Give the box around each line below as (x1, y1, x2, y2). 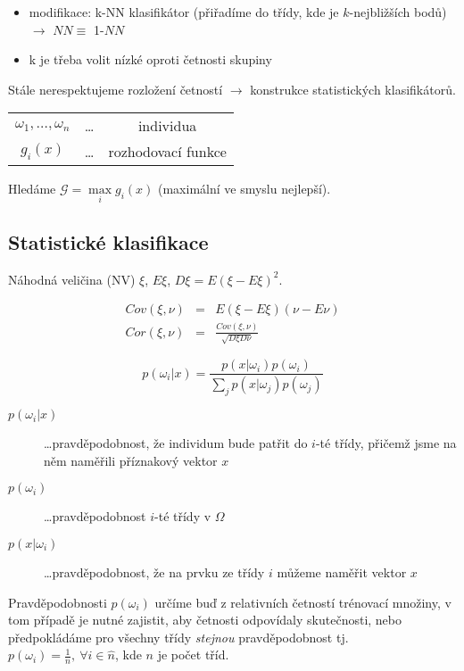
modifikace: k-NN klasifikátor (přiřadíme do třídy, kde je (29, 3, 339, 21)
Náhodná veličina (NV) (8, 269, 136, 288)
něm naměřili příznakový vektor (44, 451, 218, 469)
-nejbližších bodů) (349, 3, 447, 21)
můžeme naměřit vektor (277, 562, 407, 581)
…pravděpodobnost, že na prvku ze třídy (44, 562, 265, 581)
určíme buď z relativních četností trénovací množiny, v (154, 592, 452, 611)
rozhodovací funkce (108, 141, 227, 162)
